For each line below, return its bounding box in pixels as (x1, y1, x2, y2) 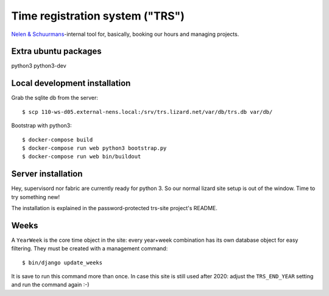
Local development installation (11, 78, 131, 88)
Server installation (11, 169, 83, 179)
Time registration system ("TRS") (11, 9, 185, 23)
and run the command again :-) (11, 281, 90, 289)
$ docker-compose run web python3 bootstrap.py (22, 144, 167, 152)
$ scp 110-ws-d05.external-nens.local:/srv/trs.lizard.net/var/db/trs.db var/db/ (22, 108, 273, 115)
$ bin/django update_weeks (22, 259, 103, 266)
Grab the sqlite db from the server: (11, 94, 99, 102)
